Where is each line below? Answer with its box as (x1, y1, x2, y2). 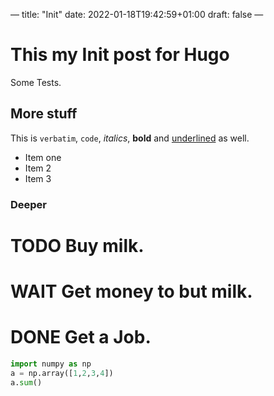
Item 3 (24, 172, 52, 184)
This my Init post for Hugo (10, 44, 230, 66)
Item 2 (24, 162, 52, 174)
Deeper (10, 197, 48, 211)
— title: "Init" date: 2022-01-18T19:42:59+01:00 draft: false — (10, 9, 264, 20)
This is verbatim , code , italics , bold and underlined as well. (10, 132, 250, 144)
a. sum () (10, 377, 43, 388)
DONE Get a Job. (10, 326, 152, 349)
